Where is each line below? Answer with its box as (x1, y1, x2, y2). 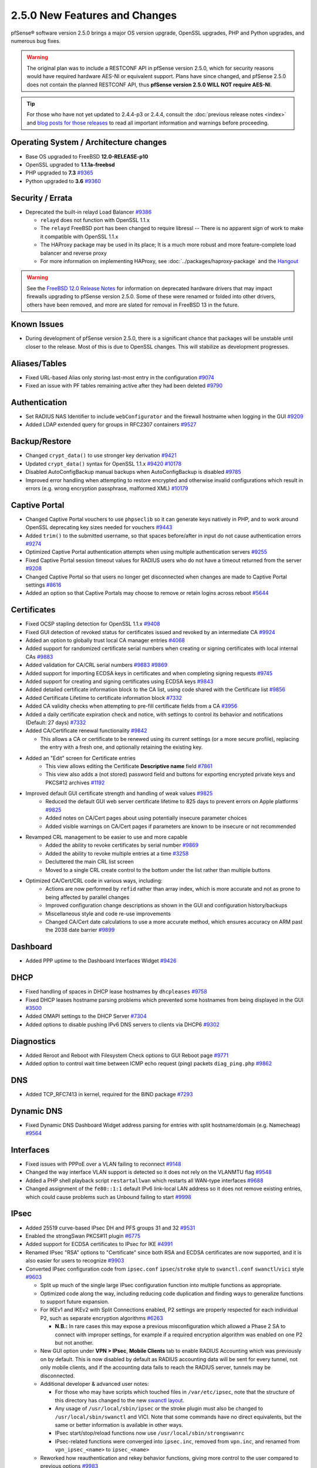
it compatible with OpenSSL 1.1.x (40, 233, 119, 240)
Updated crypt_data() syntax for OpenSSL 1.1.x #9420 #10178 (25, 460, 182, 467)
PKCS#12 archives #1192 (45, 779, 105, 786)
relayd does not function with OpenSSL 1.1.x (40, 217, 150, 224)
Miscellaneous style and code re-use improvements (45, 910, 171, 917)
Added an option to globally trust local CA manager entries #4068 (25, 637, 185, 644)
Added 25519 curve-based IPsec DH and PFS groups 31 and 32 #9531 (25, 1224, 195, 1231)
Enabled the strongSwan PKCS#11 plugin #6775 (25, 1232, 141, 1239)
